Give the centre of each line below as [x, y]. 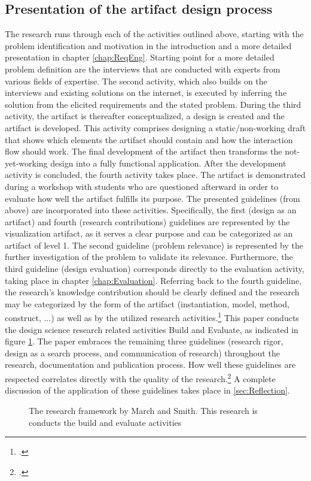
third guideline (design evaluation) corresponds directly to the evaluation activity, [155, 269]
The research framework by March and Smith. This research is [143, 410]
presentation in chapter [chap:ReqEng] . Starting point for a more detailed [140, 57]
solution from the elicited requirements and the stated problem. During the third [153, 104]
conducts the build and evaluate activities [105, 422]
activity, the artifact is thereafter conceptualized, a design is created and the [145, 116]
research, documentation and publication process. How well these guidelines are [150, 364]
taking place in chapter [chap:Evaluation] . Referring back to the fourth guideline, [153, 280]
